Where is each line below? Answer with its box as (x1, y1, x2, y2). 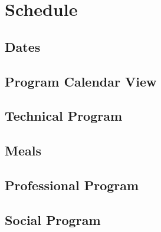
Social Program (5, 210, 101, 228)
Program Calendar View (5, 72, 157, 90)
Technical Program (5, 107, 123, 125)
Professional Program (5, 175, 139, 194)
